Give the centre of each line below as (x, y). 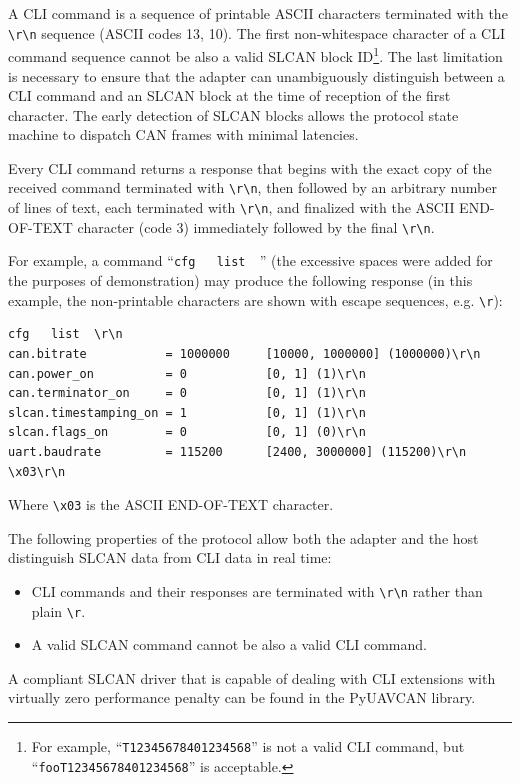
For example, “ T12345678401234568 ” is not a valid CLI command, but (248, 746)
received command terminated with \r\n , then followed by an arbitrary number (252, 187)
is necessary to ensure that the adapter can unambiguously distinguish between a (256, 75)
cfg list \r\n (65, 334)
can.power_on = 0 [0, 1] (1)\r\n (187, 373)
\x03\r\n (37, 471)
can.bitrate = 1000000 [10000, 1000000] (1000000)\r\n (244, 353)
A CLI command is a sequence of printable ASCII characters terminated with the (258, 13)
